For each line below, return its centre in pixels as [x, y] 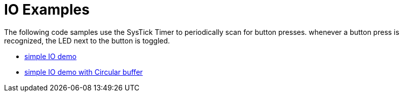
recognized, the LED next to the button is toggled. [87, 40]
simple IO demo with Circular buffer [84, 72]
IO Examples [47, 10]
